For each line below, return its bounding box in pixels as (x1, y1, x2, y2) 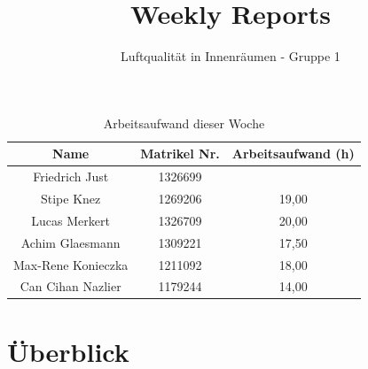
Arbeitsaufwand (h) (231, 144, 355, 163)
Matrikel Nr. (140, 144, 220, 163)
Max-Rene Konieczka (13, 255, 129, 273)
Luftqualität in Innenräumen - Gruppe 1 (121, 47, 341, 65)
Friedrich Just (33, 167, 109, 186)
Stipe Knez (41, 189, 101, 207)
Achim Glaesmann (20, 233, 121, 251)
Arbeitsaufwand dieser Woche (103, 113, 265, 132)
